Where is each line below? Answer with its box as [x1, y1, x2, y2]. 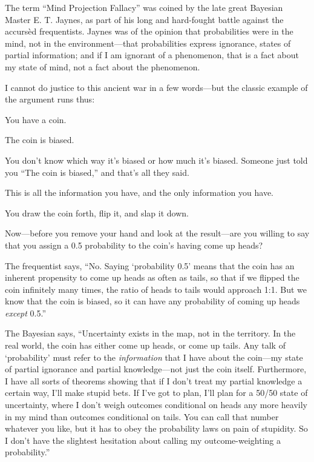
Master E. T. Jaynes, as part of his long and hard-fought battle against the [5, 13, 284, 25]
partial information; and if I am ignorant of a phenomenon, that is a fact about [5, 49, 299, 61]
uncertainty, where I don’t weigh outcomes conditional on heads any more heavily [5, 398, 307, 411]
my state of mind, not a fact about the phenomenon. [5, 60, 200, 73]
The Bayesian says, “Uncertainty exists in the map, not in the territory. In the [5, 327, 296, 340]
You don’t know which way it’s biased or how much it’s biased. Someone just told [5, 153, 308, 166]
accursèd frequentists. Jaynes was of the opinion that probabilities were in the [5, 25, 293, 38]
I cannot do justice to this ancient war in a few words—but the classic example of [5, 81, 308, 93]
